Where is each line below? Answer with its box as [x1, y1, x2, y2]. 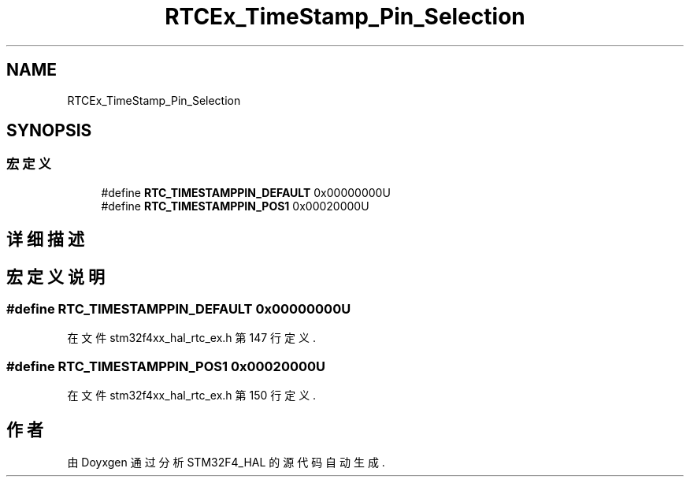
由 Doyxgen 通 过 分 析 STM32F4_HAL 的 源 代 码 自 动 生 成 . [67, 455, 385, 470]
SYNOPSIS [6, 121, 92, 141]
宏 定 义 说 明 [6, 266, 105, 287]
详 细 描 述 [6, 229, 84, 250]
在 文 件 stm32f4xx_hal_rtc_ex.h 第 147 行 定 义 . [67, 331, 316, 345]
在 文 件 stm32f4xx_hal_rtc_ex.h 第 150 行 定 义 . [67, 388, 317, 403]
